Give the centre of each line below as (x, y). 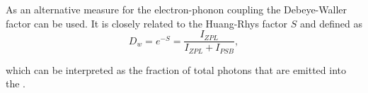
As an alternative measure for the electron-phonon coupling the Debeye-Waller (176, 9)
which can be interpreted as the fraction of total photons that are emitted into (176, 69)
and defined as (331, 23)
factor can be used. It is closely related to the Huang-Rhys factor (147, 23)
